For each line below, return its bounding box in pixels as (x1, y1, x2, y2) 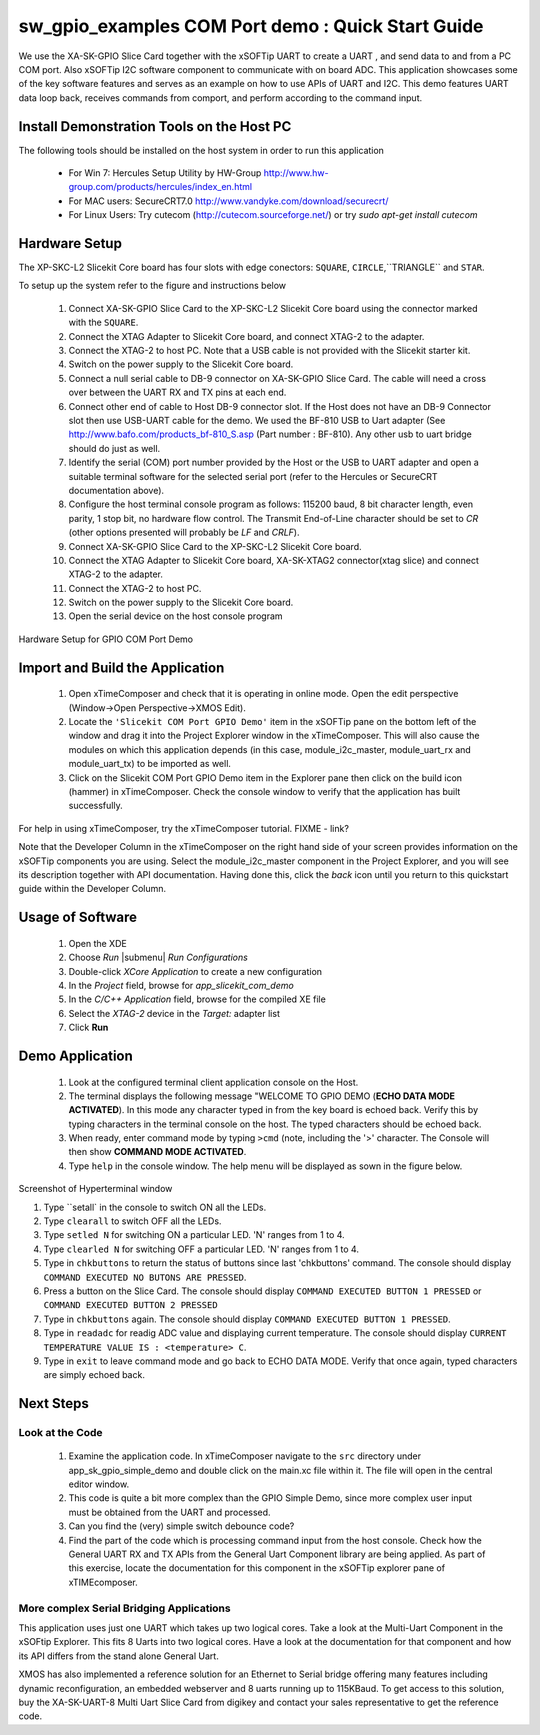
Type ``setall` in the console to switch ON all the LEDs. (43, 1201, 267, 1213)
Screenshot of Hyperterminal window (18, 1183, 173, 1195)
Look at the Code (18, 1426, 104, 1440)
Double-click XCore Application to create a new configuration (68, 965, 323, 977)
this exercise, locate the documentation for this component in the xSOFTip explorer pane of (68, 1562, 445, 1574)
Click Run (68, 1021, 109, 1034)
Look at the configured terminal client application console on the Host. (68, 1076, 359, 1088)
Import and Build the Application (18, 659, 225, 676)
